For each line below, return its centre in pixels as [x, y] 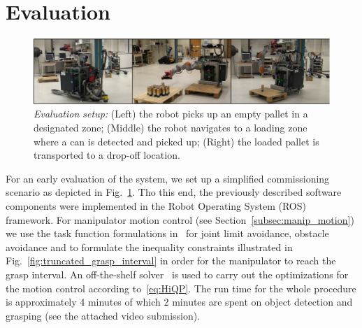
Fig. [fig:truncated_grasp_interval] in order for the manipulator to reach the [171, 261]
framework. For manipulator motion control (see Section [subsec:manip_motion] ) [180, 219]
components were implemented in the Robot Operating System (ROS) [156, 205]
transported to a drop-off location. [107, 155]
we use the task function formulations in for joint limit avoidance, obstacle [167, 233]
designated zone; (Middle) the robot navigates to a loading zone [171, 128]
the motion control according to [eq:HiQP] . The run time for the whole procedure [181, 288]
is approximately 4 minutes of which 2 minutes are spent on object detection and [179, 302]
